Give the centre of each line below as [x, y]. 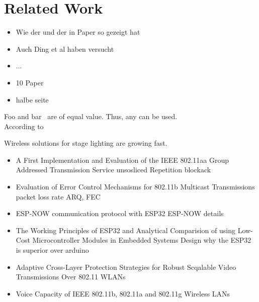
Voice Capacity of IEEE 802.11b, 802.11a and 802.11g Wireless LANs [123, 293]
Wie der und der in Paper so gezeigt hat [78, 32]
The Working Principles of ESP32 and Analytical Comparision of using [125, 230]
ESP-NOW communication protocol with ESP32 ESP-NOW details [120, 213]
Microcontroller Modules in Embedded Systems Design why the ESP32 [142, 240]
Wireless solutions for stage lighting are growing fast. [86, 143]
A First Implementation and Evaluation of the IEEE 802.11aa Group [122, 160]
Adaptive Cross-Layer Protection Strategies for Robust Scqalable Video [126, 267]
